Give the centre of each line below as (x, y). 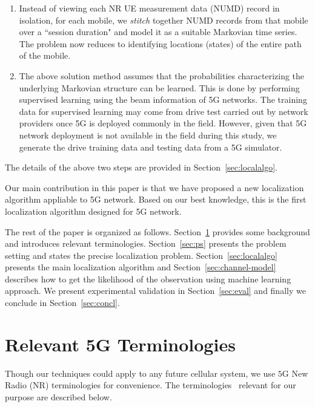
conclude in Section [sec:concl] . (62, 303)
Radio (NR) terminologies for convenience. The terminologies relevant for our (151, 385)
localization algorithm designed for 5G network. (93, 211)
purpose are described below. (58, 396)
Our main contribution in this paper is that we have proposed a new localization (154, 187)
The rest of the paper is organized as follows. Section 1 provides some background (157, 231)
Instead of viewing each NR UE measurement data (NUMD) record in (149, 8)
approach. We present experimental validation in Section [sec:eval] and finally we (155, 291)
